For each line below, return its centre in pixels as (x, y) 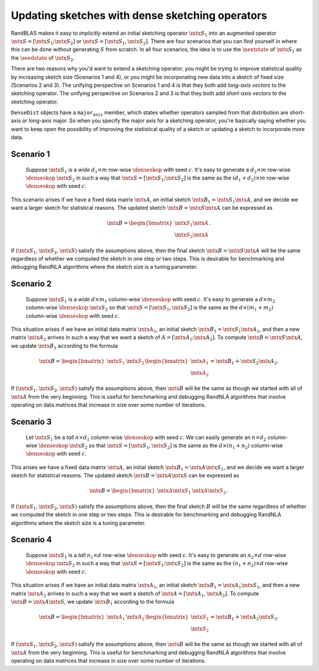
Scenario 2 (31, 284)
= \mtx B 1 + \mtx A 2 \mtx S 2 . (244, 618)
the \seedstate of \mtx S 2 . (43, 58)
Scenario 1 (30, 154)
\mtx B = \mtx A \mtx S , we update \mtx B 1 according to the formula (92, 602)
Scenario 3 (31, 421)
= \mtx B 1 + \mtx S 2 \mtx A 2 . (244, 362)
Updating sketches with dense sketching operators (139, 15)
